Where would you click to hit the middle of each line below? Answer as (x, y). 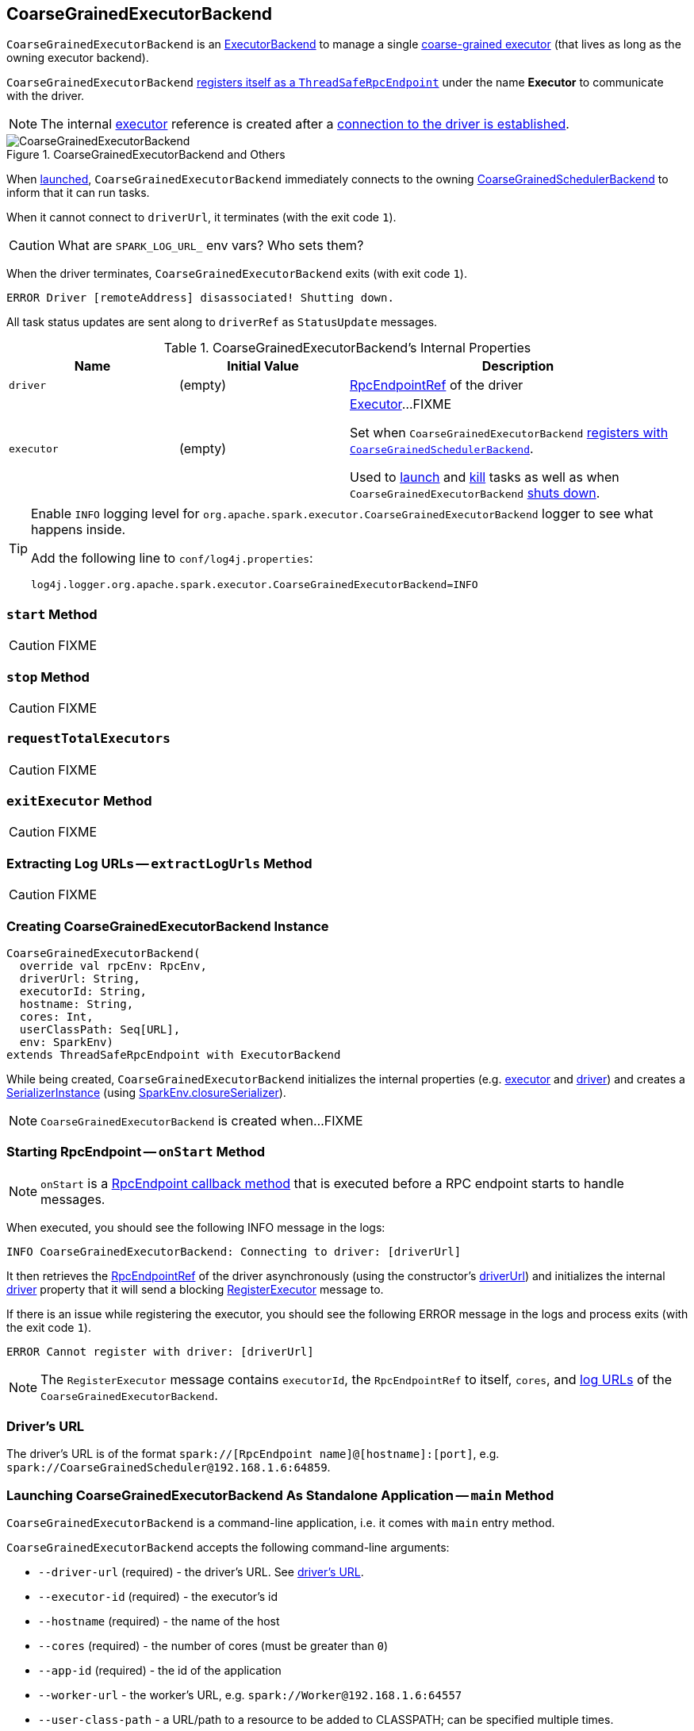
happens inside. (79, 530)
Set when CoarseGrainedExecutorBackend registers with (509, 433)
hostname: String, (77, 1004)
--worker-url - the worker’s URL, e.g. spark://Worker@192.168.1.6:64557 (250, 1695)
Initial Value (263, 366)
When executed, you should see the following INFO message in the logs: (196, 1227)
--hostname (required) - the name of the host (159, 1621)
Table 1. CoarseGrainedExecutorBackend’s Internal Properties (347, 348)
